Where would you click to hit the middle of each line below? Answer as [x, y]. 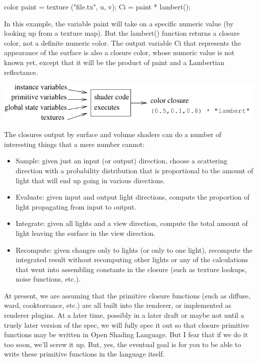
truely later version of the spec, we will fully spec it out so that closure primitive [127, 325]
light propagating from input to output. [76, 206]
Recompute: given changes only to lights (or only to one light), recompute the [134, 250]
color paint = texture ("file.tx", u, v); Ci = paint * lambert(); [97, 6]
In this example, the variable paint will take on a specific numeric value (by [119, 23]
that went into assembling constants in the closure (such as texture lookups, [131, 269]
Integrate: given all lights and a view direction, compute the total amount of [132, 223]
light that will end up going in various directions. [90, 180]
